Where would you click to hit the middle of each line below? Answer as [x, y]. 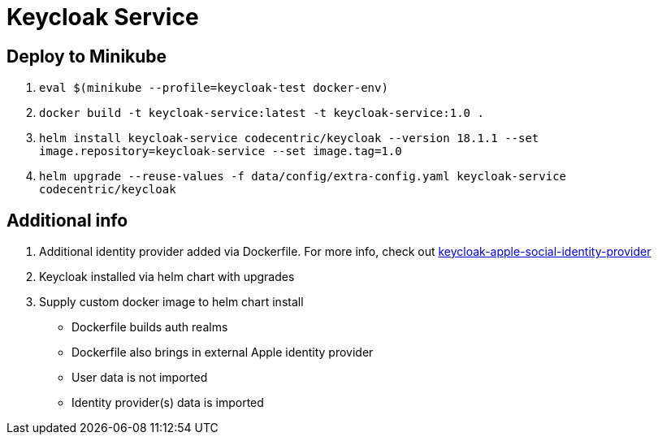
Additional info [67, 220]
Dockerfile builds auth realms [150, 327]
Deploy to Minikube [87, 56]
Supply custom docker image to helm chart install [171, 302]
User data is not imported [140, 378]
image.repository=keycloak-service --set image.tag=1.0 [221, 151]
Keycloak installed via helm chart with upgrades [167, 277]
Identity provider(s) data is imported [168, 403]
